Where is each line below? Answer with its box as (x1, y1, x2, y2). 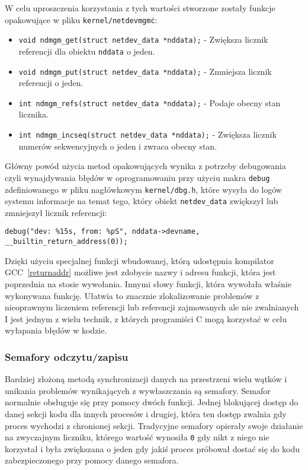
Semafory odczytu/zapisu (5, 349, 129, 364)
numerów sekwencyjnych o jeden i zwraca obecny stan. (18, 139, 217, 152)
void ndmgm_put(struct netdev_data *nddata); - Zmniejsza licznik (18, 65, 272, 77)
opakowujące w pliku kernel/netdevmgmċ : (5, 13, 158, 26)
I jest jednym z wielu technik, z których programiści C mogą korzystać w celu (5, 312, 287, 325)
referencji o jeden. (18, 77, 84, 89)
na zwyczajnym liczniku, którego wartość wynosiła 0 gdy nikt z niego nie (5, 431, 269, 443)
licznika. (18, 108, 49, 120)
